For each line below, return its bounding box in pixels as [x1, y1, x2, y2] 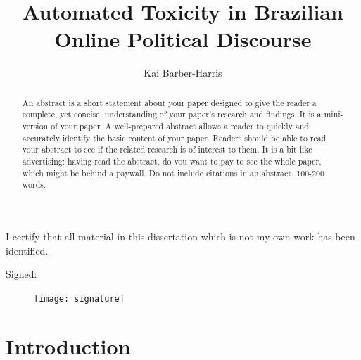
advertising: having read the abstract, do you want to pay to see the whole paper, [22, 155, 322, 167]
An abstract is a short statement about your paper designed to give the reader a [22, 96, 317, 108]
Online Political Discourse [54, 25, 312, 53]
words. [22, 179, 46, 191]
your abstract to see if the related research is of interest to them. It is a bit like [22, 143, 312, 155]
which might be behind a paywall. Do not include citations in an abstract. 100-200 [22, 167, 324, 179]
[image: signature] [34, 293, 125, 304]
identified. [6, 243, 49, 257]
